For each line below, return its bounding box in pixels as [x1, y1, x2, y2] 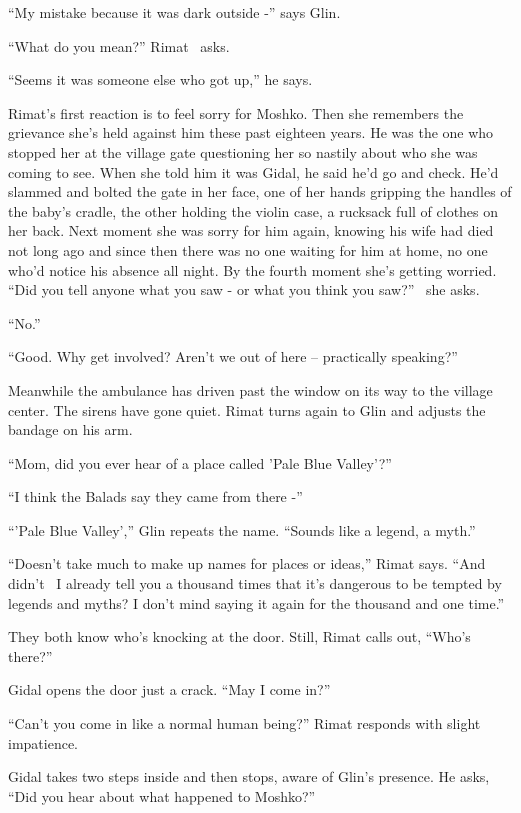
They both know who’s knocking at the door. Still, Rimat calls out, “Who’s [8, 626, 471, 647]
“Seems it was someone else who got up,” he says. [8, 69, 313, 90]
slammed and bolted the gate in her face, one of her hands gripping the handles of [8, 181, 512, 202]
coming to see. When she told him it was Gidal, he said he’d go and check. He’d [8, 161, 499, 182]
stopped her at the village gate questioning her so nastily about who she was [8, 141, 478, 162]
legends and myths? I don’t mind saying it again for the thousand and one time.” [8, 592, 505, 613]
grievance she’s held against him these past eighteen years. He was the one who [8, 122, 494, 143]
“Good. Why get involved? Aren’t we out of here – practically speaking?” [8, 346, 458, 367]
